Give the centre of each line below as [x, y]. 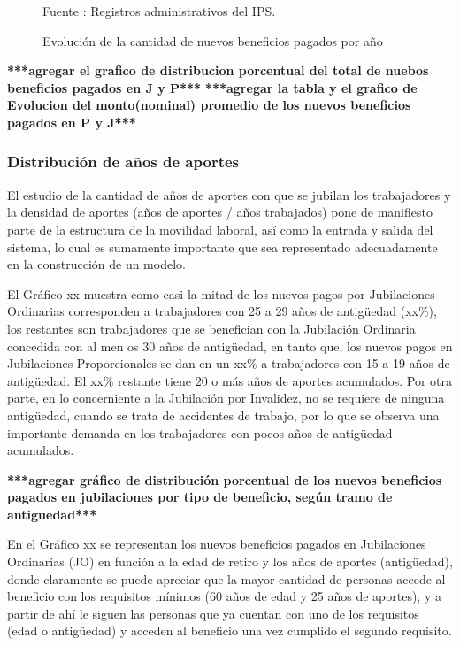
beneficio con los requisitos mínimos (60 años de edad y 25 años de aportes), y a [224, 596]
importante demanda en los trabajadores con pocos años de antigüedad [200, 432]
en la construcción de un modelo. [96, 264]
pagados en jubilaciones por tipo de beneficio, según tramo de [200, 497]
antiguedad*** [52, 514]
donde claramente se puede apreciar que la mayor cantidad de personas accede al [226, 578]
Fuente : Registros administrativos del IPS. [159, 11]
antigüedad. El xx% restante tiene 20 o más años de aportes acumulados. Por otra [230, 380]
